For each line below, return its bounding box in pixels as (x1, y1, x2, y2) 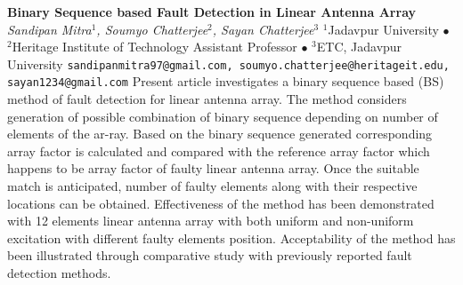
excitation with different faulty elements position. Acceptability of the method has (7, 228, 456, 247)
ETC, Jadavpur (316, 37, 402, 56)
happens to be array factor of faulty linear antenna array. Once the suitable (7, 159, 419, 178)
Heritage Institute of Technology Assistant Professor (12, 37, 297, 56)
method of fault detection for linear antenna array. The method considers (7, 90, 407, 108)
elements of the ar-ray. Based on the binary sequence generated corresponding (7, 124, 433, 143)
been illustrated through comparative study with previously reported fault (7, 246, 412, 265)
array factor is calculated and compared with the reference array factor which (7, 141, 430, 160)
